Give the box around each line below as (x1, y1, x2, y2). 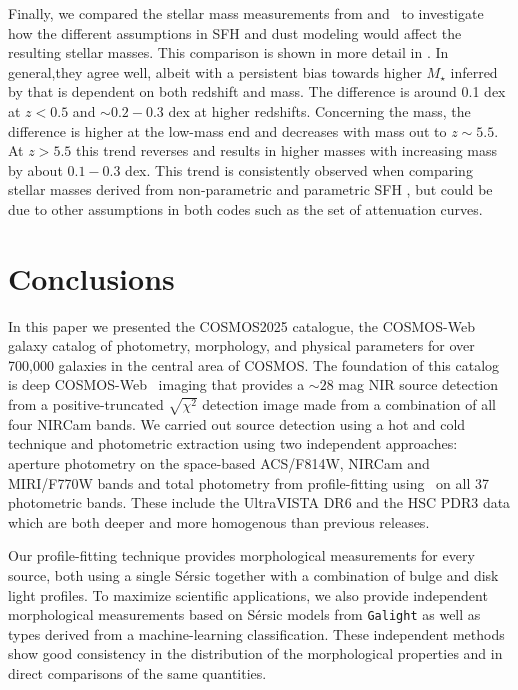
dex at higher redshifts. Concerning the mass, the (168, 100, 471, 121)
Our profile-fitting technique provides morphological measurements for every (8, 545, 475, 566)
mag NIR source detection (338, 374, 499, 395)
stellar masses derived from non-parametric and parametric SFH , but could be (8, 179, 493, 200)
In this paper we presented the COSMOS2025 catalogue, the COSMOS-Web (8, 315, 475, 336)
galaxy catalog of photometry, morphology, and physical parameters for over (8, 335, 475, 356)
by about (8, 159, 63, 180)
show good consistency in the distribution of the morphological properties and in (8, 643, 503, 664)
